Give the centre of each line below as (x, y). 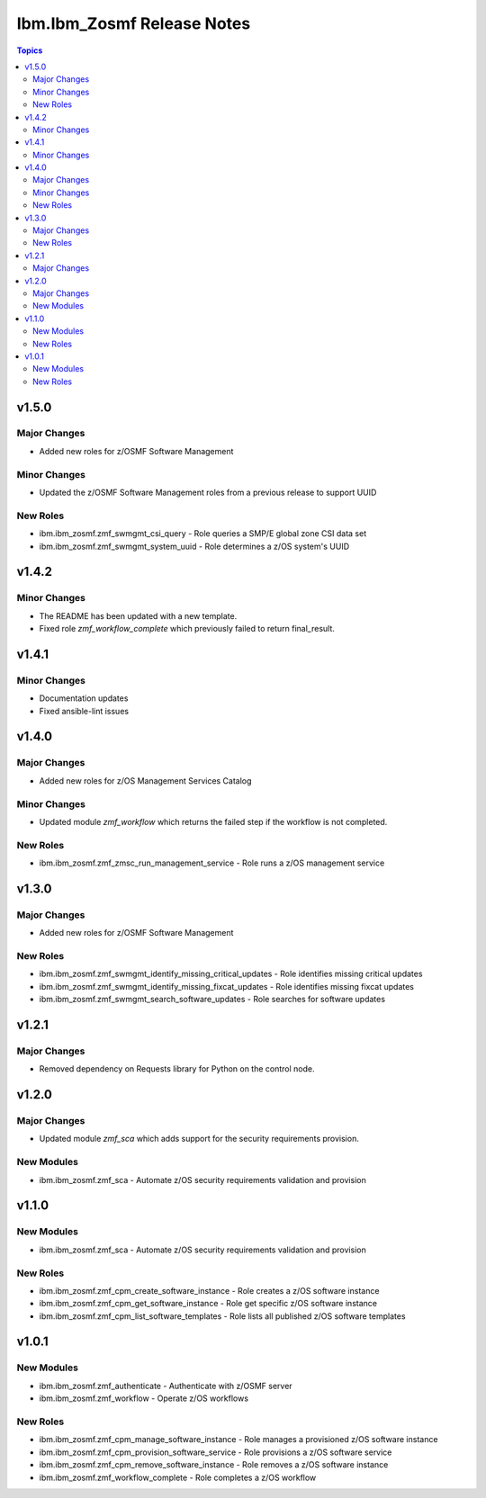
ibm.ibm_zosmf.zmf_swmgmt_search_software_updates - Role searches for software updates (212, 1000)
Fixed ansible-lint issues (84, 711)
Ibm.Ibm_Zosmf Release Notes (134, 23)
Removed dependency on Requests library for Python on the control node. (177, 1069)
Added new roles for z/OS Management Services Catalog (145, 780)
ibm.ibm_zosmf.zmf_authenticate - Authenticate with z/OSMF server (166, 1386)
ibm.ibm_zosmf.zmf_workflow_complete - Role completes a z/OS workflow (178, 1477)
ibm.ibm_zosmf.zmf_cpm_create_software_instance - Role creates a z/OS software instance (209, 1290)
